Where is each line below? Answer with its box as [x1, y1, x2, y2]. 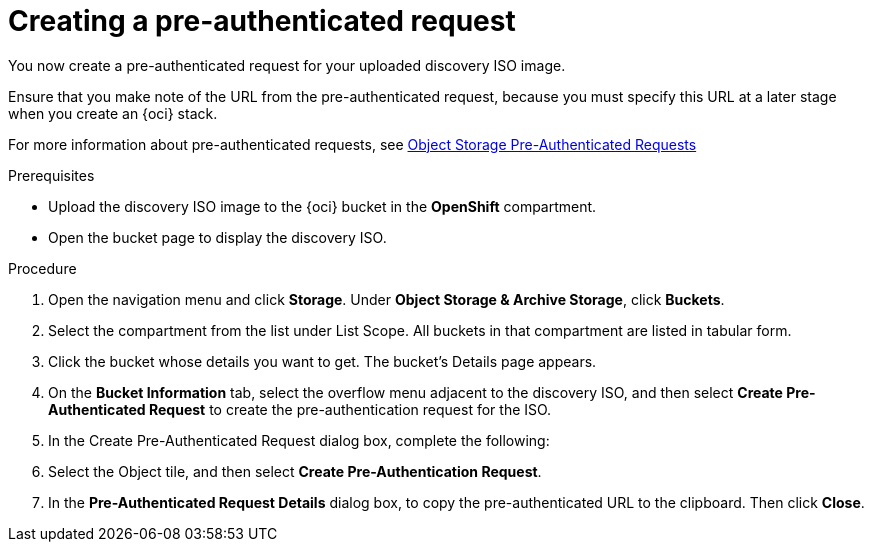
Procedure [8, 259, 77, 277]
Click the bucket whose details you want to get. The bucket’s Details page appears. [48, 352, 597, 370]
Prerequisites [8, 166, 95, 184]
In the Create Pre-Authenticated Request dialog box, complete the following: [48, 431, 550, 449]
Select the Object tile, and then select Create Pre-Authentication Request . [48, 462, 542, 480]
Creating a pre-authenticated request [8, 4, 516, 38]
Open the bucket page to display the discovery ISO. [48, 228, 387, 246]
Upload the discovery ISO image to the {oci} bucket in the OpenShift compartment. [48, 197, 597, 215]
